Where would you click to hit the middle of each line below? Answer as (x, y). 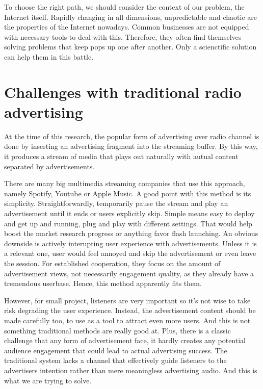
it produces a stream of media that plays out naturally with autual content (121, 156)
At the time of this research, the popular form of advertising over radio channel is (132, 136)
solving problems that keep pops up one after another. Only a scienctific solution (130, 47)
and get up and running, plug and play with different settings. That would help (128, 223)
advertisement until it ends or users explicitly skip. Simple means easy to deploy (129, 213)
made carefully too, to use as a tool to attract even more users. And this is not (127, 320)
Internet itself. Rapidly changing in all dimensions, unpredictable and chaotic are (131, 17)
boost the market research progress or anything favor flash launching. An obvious (131, 233)
